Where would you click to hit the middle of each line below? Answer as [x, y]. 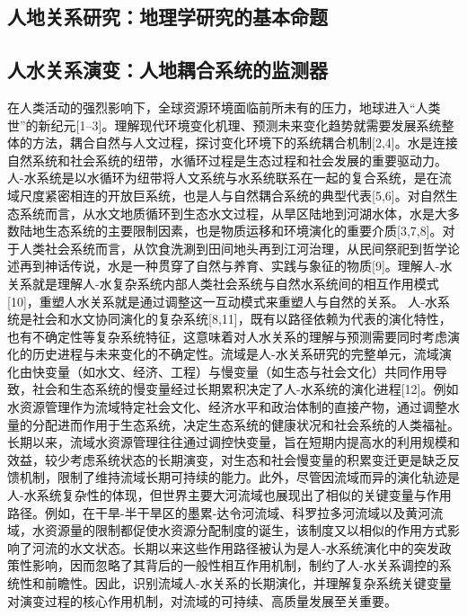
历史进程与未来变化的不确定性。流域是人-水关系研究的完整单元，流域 [235, 354]
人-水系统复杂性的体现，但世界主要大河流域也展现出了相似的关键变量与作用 [229, 495]
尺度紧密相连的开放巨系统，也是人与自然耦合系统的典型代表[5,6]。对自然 [232, 195]
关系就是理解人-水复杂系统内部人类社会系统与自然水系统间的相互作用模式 [223, 283]
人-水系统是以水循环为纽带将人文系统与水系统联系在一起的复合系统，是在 [223, 178]
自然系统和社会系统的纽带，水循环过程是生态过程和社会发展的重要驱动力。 [227, 160]
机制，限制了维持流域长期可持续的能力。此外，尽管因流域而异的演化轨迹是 [239, 477]
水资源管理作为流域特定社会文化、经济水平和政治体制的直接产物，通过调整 [227, 407]
